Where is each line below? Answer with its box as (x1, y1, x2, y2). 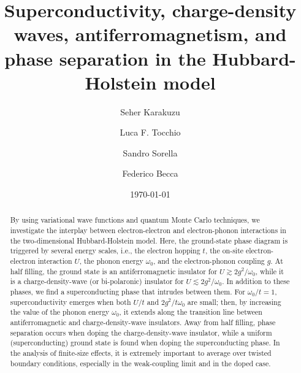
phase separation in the (4, 45, 206, 71)
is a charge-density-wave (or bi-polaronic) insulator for (10, 276, 184, 286)
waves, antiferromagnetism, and (13, 21, 287, 47)
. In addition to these (222, 276, 290, 286)
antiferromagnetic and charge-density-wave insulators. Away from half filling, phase (10, 317, 276, 328)
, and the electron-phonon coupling (153, 256, 265, 266)
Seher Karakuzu (120, 105, 180, 118)
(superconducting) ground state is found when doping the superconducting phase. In (10, 337, 280, 348)
